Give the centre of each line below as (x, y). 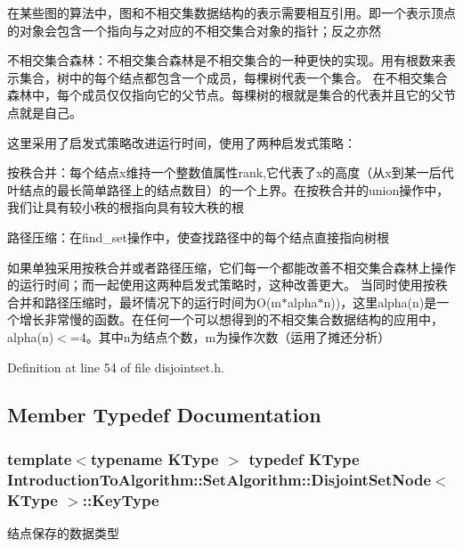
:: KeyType (121, 499)
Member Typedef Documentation (164, 415)
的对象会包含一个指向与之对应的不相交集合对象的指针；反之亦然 (194, 30)
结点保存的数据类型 (63, 532)
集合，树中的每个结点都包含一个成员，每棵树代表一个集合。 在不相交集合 (233, 77)
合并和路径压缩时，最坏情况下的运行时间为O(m (144, 302)
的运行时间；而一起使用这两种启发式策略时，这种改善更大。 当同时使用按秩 (227, 285)
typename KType (154, 458)
